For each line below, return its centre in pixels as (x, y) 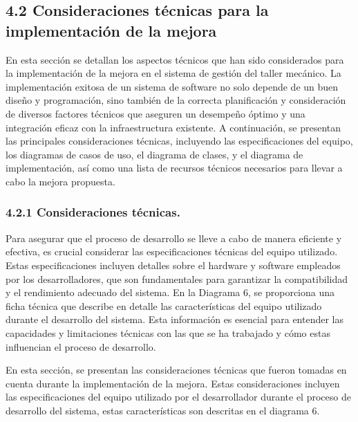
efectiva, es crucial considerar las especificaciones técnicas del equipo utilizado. (172, 251)
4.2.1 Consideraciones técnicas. (93, 212)
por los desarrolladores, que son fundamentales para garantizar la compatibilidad (177, 278)
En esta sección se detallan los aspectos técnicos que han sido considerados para (175, 59)
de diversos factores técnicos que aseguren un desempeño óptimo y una (156, 113)
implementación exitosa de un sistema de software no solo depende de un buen (172, 86)
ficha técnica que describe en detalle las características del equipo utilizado (164, 305)
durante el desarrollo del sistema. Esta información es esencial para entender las (175, 319)
